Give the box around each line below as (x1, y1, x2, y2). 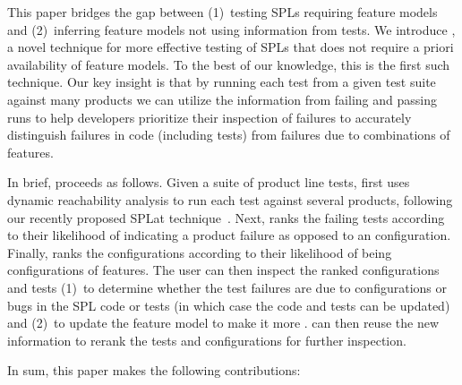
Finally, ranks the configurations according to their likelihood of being (7, 243, 392, 261)
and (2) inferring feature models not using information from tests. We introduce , (7, 20, 456, 38)
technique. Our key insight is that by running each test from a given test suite (7, 73, 436, 91)
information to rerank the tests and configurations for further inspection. (7, 330, 406, 349)
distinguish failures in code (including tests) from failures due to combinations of (7, 125, 450, 144)
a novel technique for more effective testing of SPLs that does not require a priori (7, 38, 454, 56)
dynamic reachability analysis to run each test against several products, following (7, 190, 453, 209)
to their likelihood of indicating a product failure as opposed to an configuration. (7, 226, 451, 244)
